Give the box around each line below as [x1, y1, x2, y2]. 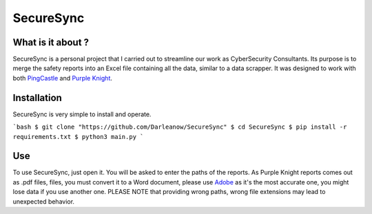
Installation [12, 92, 62, 103]
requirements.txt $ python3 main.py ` [12, 133, 144, 140]
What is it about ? [12, 36, 90, 48]
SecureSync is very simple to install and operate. [12, 110, 152, 118]
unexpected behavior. [12, 197, 75, 206]
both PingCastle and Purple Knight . [12, 74, 113, 82]
